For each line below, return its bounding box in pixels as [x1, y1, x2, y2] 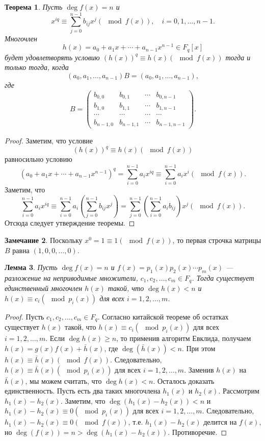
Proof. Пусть [5, 311, 44, 322]
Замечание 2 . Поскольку [5, 234, 83, 245]
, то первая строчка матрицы [172, 234, 261, 245]
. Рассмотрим [218, 385, 259, 396]
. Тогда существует [192, 272, 254, 283]
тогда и [225, 52, 251, 62]
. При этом [181, 342, 216, 353]
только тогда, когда [5, 62, 69, 72]
